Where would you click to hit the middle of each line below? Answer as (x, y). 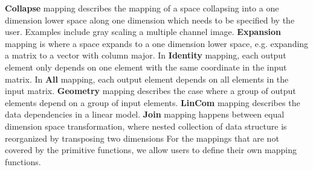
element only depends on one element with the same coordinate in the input (146, 67)
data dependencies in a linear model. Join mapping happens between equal (145, 114)
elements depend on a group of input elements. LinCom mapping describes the (153, 102)
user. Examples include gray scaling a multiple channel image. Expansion (143, 32)
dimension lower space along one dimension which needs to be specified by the (150, 20)
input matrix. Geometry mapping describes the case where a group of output (150, 91)
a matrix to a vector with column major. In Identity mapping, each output (146, 55)
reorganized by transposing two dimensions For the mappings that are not (142, 138)
